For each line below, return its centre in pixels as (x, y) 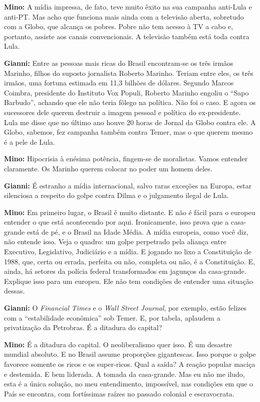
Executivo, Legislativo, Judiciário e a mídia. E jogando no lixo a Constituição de (128, 252)
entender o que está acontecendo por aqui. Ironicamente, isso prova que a (116, 222)
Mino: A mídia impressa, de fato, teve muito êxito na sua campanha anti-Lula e (128, 7)
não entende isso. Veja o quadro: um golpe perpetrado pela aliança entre (115, 241)
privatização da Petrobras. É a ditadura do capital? (83, 327)
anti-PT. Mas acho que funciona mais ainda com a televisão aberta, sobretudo (124, 16)
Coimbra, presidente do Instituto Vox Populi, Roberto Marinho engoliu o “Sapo (126, 92)
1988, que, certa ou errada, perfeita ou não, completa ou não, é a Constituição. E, (129, 261)
